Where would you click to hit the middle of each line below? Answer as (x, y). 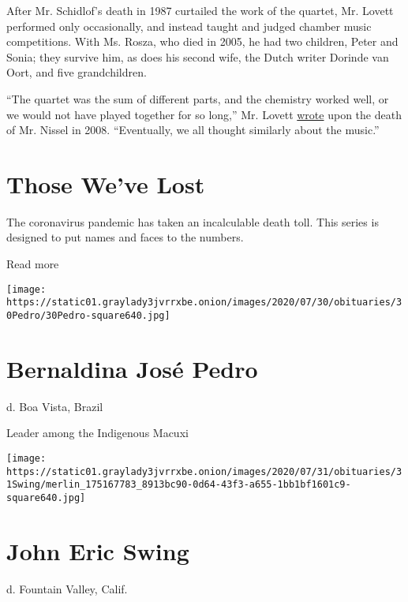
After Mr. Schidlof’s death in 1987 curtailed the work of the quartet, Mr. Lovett (200, 10)
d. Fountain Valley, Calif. (67, 588)
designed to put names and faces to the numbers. (125, 237)
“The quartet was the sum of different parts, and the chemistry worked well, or (198, 98)
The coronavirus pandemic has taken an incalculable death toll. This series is (193, 221)
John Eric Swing (98, 550)
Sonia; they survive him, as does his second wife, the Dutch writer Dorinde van (198, 56)
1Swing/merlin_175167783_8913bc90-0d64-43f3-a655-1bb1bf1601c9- (179, 485)
